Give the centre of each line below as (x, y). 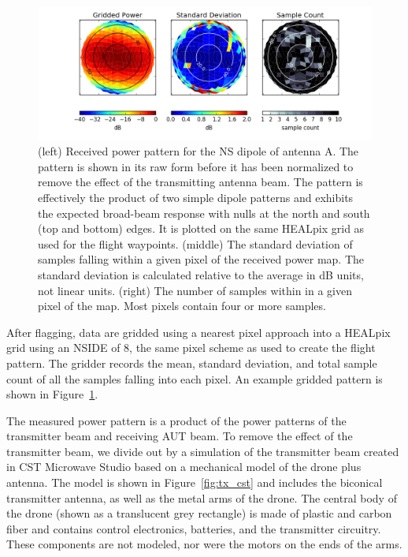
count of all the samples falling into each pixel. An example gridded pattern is (195, 378)
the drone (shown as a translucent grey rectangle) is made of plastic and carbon (199, 513)
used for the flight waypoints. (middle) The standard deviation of (195, 243)
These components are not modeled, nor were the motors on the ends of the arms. (204, 544)
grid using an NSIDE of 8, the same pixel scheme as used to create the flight (191, 348)
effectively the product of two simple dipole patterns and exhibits (196, 197)
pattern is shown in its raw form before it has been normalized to (196, 166)
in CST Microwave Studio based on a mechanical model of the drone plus (184, 467)
